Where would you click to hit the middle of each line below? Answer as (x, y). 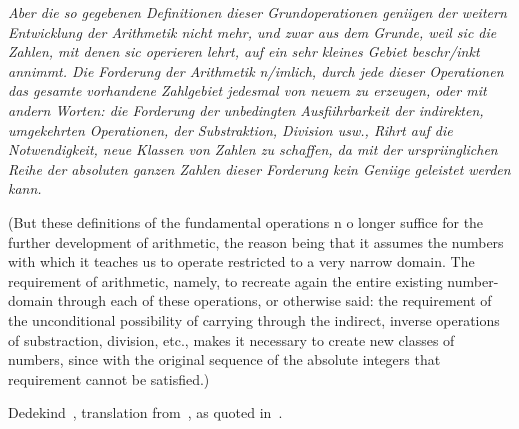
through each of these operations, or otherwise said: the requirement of (274, 300)
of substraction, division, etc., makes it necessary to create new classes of (231, 339)
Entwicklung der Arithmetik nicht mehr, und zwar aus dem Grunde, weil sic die (252, 31)
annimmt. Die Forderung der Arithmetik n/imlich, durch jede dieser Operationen (256, 70)
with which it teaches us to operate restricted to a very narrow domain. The (241, 261)
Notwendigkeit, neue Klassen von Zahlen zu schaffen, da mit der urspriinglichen (253, 149)
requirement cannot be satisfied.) (109, 378)
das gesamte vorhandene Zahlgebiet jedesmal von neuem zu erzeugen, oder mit (247, 90)
